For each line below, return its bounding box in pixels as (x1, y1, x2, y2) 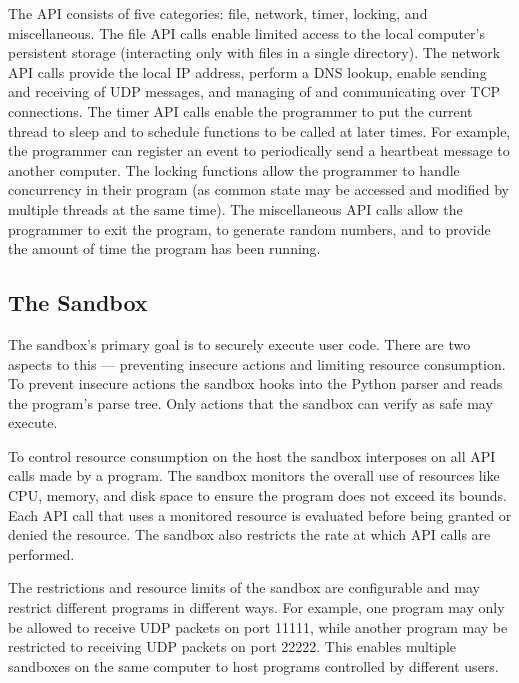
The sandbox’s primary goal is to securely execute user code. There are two (8, 333, 471, 354)
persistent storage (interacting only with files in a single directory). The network (8, 42, 501, 63)
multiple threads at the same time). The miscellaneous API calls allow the (8, 198, 463, 219)
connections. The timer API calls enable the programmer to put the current (8, 100, 473, 121)
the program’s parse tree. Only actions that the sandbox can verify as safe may (8, 392, 493, 413)
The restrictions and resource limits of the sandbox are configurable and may (8, 577, 480, 598)
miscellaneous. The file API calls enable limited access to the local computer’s (8, 22, 486, 43)
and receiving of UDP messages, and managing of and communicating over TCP (8, 81, 501, 102)
